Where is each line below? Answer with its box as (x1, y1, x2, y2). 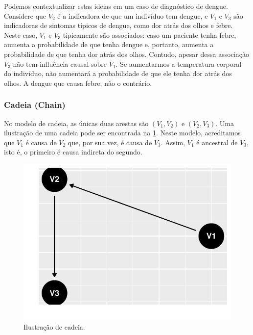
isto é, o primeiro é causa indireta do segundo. (4, 147, 142, 157)
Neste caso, (4, 29, 38, 40)
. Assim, (161, 137, 185, 147)
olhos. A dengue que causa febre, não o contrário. (4, 77, 152, 88)
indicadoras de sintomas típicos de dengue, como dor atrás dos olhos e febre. (4, 20, 233, 30)
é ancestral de (196, 137, 238, 147)
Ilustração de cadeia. (23, 321, 85, 332)
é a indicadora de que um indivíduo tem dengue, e (57, 10, 208, 21)
